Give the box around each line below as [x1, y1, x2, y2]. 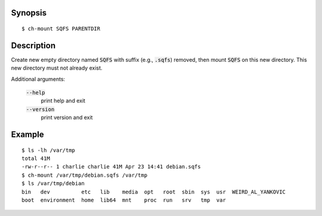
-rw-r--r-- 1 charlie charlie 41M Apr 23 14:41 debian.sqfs [21, 164, 201, 170]
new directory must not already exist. [11, 64, 103, 71]
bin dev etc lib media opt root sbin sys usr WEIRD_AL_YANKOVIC [21, 188, 286, 195]
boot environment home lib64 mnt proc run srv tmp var [21, 197, 226, 204]
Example [11, 130, 44, 140]
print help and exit [41, 97, 86, 104]
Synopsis [11, 8, 47, 18]
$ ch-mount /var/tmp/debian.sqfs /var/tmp [21, 171, 148, 179]
